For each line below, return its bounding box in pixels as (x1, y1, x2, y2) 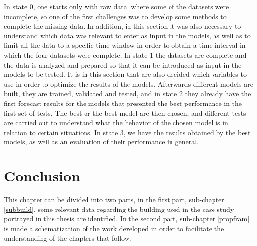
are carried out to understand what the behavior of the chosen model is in (4, 117, 228, 128)
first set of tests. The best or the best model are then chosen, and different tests (4, 107, 246, 118)
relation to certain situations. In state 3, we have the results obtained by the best (4, 127, 251, 137)
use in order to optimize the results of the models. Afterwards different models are (4, 78, 253, 89)
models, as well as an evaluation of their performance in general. (4, 137, 199, 147)
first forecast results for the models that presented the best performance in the (4, 98, 242, 108)
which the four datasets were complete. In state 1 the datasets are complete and (4, 49, 247, 60)
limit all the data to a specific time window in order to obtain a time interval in (4, 40, 246, 50)
